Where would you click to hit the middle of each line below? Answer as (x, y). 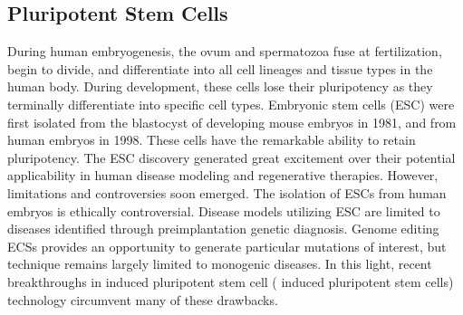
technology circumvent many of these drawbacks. (143, 299)
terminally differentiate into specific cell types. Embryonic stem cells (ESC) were (231, 104)
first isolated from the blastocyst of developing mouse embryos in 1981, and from (232, 122)
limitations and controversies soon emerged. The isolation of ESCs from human (227, 192)
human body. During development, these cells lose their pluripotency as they (220, 86)
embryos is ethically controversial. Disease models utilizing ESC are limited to (224, 210)
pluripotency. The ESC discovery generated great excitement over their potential (231, 157)
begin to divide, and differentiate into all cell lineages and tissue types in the (220, 68)
